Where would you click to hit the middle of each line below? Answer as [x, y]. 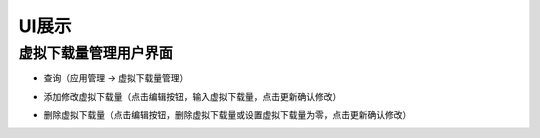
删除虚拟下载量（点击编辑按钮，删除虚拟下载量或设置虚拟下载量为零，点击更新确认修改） [227, 115]
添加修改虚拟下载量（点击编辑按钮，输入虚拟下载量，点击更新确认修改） [192, 96]
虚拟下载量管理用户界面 [96, 53]
